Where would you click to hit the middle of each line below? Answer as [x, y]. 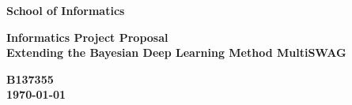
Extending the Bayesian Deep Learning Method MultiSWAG [176, 52]
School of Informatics [66, 10]
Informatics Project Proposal [87, 37]
